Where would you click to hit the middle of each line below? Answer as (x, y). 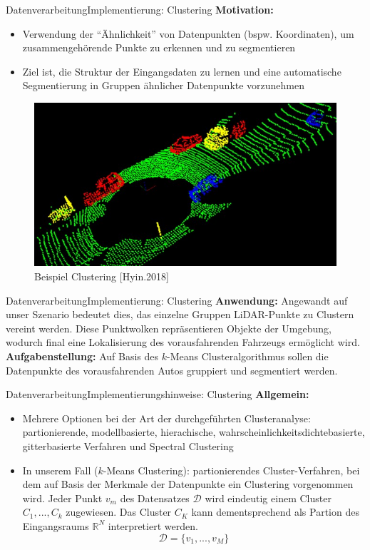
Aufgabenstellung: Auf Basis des (82, 356)
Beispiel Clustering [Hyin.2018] (102, 276)
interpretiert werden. (153, 525)
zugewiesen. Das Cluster (119, 512)
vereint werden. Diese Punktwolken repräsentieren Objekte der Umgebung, (169, 328)
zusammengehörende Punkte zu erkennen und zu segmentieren (159, 47)
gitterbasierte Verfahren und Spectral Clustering (128, 445)
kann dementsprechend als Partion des (275, 512)
